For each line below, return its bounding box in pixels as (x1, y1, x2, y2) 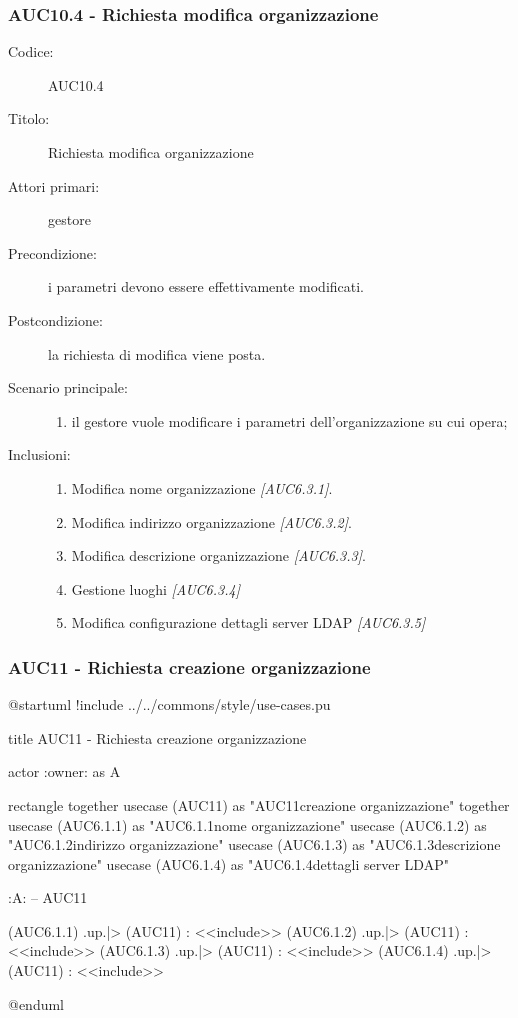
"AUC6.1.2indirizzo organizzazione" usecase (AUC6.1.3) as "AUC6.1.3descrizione (8, 834, 501, 855)
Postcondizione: (8, 309, 103, 330)
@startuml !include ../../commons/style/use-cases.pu (8, 694, 331, 715)
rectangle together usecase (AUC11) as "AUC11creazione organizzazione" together (8, 794, 510, 815)
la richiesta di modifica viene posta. (48, 343, 266, 364)
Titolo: (8, 108, 50, 129)
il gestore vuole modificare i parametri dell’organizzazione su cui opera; (71, 410, 508, 431)
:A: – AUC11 (8, 887, 88, 908)
